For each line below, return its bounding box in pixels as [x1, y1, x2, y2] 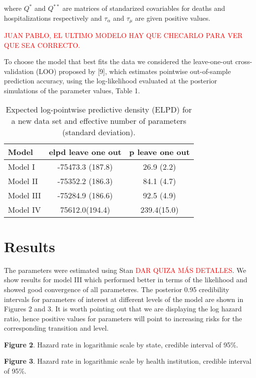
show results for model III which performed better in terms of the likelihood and [4, 274, 248, 285]
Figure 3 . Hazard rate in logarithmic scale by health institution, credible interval [4, 356, 252, 366]
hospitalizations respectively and [4, 12, 102, 23]
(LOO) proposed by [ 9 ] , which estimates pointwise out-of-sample [36, 66, 231, 76]
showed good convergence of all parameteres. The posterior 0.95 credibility [4, 284, 229, 294]
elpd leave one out [49, 146, 122, 157]
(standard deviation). [62, 126, 136, 138]
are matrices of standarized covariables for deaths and [62, 3, 225, 13]
